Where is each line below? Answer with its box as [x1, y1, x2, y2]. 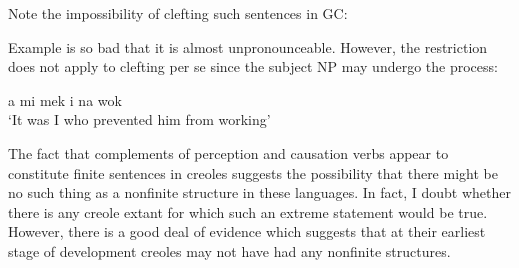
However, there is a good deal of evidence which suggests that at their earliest [8, 221, 486, 242]
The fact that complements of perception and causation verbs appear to [8, 142, 449, 163]
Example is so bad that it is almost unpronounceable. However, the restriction [8, 36, 488, 57]
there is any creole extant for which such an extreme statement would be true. [8, 201, 488, 222]
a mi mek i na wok [8, 89, 122, 110]
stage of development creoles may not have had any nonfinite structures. [8, 240, 451, 261]
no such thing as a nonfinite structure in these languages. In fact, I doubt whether [8, 182, 511, 203]
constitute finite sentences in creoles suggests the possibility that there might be [8, 162, 498, 183]
